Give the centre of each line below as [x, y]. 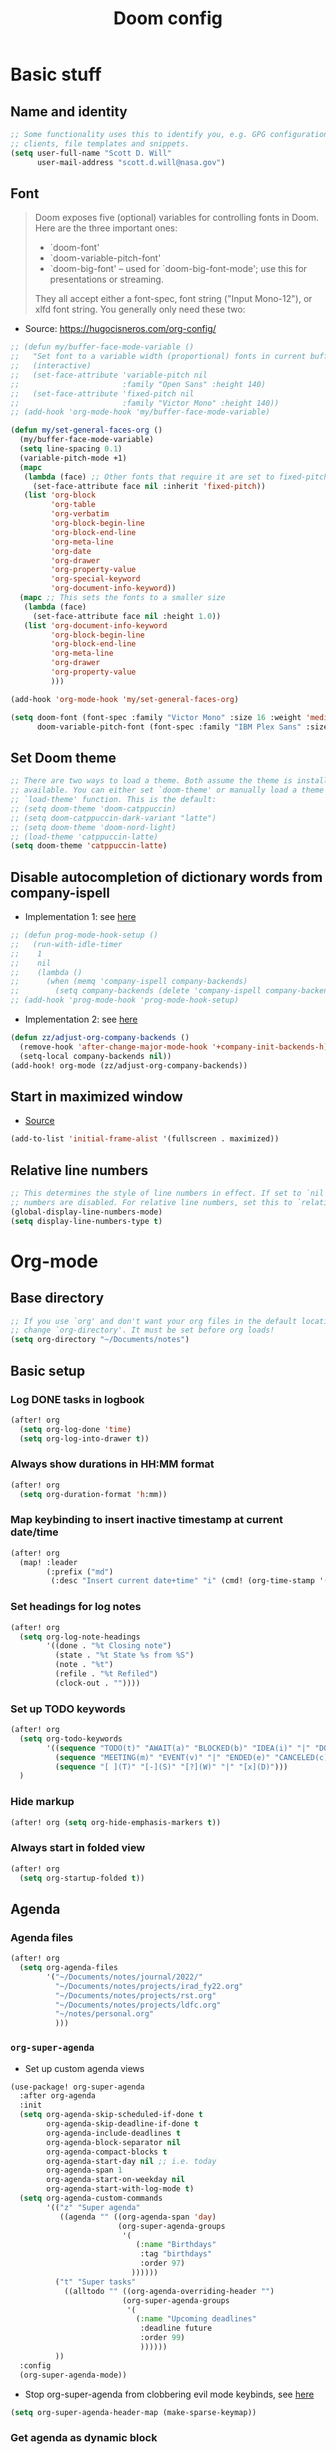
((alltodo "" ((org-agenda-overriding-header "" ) [169, 2291]
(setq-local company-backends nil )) [95, 1056]
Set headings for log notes [76, 1607]
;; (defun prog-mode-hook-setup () [84, 935]
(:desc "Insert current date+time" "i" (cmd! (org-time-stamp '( [189, 1581]
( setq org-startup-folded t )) [82, 1878]
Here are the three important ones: [106, 228]
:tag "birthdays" [176, 2254]
